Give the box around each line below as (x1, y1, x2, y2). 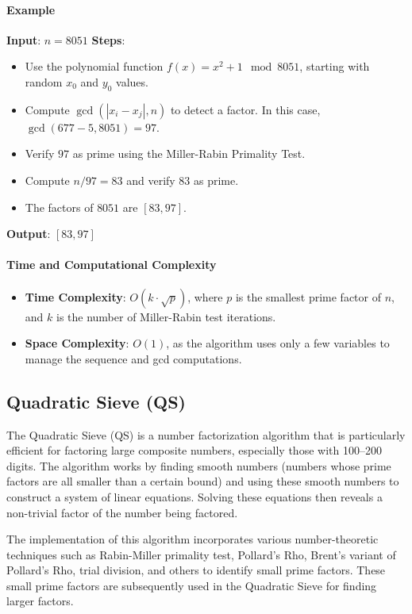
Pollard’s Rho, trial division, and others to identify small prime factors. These (6, 562, 386, 578)
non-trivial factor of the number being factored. (6, 504, 238, 520)
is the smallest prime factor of (235, 288, 381, 305)
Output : (6, 225, 51, 242)
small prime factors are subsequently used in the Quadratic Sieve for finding (6, 577, 377, 593)
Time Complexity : (25, 288, 126, 305)
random (25, 73, 63, 90)
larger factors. (6, 593, 74, 609)
